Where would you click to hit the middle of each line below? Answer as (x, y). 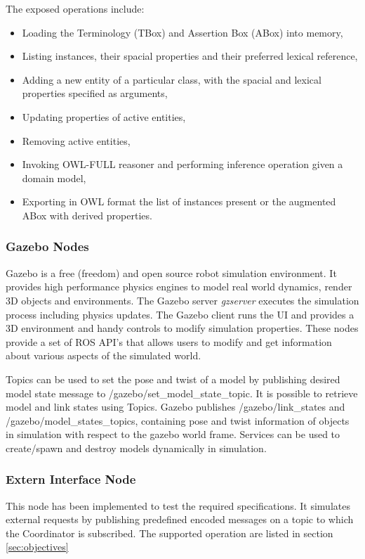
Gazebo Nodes (47, 246)
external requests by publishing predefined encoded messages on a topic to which (180, 519)
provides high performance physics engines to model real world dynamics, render (179, 287)
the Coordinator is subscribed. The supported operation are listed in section (170, 533)
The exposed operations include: (75, 8)
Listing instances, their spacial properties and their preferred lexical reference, (190, 56)
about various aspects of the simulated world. (104, 355)
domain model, (54, 178)
